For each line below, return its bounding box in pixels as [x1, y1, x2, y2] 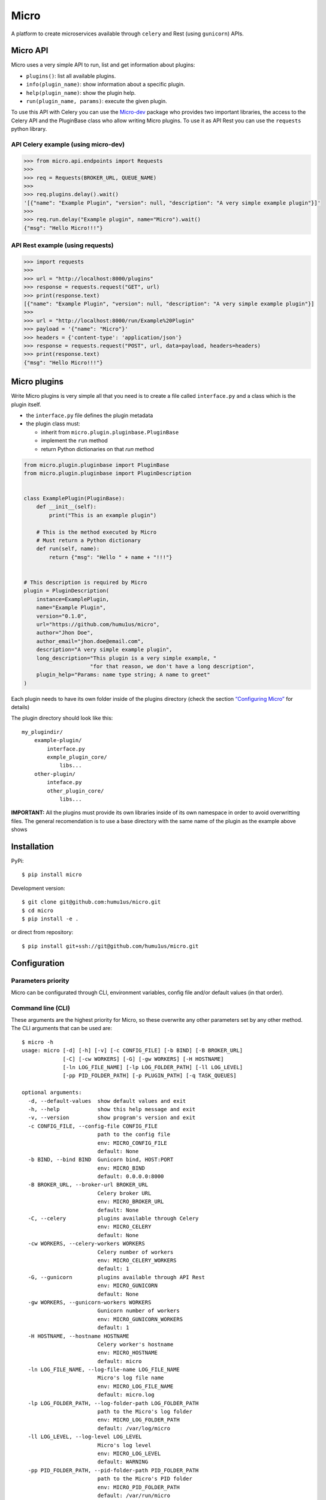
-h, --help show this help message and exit [28, 1106, 196, 1112]
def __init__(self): [36, 503, 97, 510]
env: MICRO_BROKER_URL [97, 1198, 164, 1205]
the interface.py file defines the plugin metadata [26, 412, 153, 419]
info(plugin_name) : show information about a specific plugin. [26, 81, 185, 88]
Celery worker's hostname [97, 1341, 174, 1348]
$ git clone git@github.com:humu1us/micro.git [22, 899, 161, 905]
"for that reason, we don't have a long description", [90, 663, 255, 670]
